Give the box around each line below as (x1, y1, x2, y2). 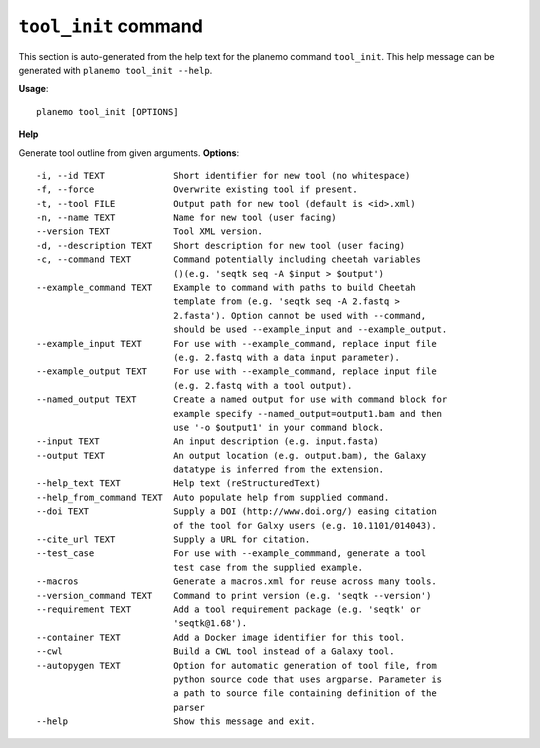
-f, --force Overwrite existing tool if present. (36, 184, 359, 195)
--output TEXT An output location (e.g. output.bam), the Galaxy (36, 450, 427, 461)
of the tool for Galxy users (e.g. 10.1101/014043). (173, 520, 437, 531)
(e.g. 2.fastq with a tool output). (173, 380, 353, 391)
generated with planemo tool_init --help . (18, 64, 213, 76)
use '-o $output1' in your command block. (173, 421, 385, 433)
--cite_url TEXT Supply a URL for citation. (36, 534, 311, 545)
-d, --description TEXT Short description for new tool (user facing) (36, 240, 406, 251)
